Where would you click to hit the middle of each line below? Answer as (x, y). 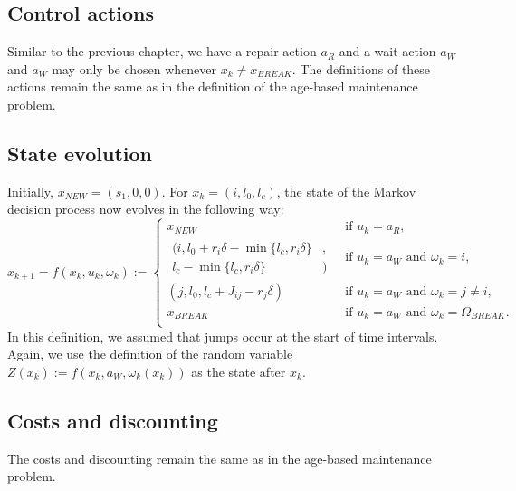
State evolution (80, 153)
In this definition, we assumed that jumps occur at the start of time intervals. (223, 336)
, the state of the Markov (346, 191)
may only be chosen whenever (134, 68)
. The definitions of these (361, 68)
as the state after (239, 371)
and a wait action (387, 51)
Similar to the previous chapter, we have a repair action (162, 51)
